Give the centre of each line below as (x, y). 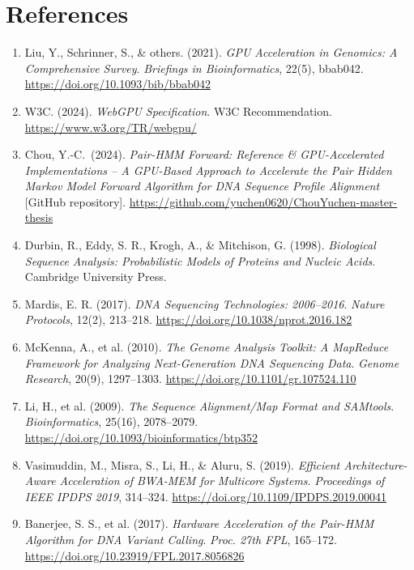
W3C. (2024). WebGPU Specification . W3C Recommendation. (178, 111)
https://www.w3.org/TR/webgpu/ (111, 127)
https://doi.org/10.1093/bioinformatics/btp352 (141, 437)
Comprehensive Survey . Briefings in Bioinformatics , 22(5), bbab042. (194, 68)
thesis (39, 217)
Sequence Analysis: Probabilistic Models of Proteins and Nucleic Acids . (200, 260)
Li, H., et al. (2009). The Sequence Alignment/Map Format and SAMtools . (209, 405)
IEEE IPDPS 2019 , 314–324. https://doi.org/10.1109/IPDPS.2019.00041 (206, 496)
